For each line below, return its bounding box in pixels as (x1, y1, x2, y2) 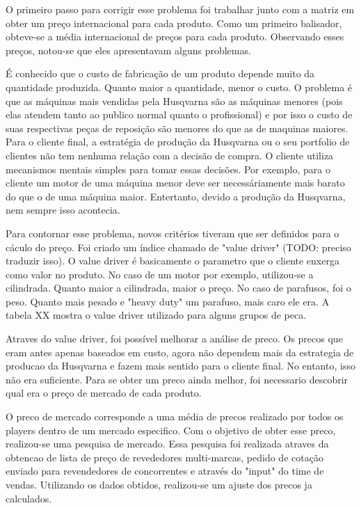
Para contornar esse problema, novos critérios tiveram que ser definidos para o (6, 225, 339, 240)
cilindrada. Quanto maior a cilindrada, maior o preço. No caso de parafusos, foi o (6, 280, 351, 295)
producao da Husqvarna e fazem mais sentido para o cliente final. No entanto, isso (6, 358, 355, 373)
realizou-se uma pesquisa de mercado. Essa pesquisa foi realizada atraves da (6, 436, 329, 451)
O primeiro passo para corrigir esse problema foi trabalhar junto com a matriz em (6, 2, 355, 16)
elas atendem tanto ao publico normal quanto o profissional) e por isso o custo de (6, 107, 353, 122)
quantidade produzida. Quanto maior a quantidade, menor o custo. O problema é (6, 79, 353, 94)
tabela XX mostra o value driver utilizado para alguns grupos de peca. (6, 308, 307, 322)
